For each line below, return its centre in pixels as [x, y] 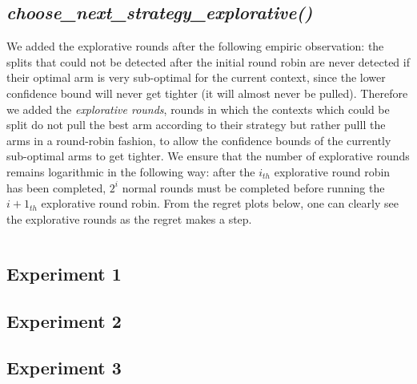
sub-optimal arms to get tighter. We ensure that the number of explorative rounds [208, 156]
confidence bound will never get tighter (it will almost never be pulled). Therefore [207, 93]
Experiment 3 [64, 368]
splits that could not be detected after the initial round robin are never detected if [208, 61]
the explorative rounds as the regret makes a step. [129, 218]
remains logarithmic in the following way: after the [131, 171]
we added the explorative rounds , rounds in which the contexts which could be [198, 109]
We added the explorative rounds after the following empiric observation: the [195, 46]
